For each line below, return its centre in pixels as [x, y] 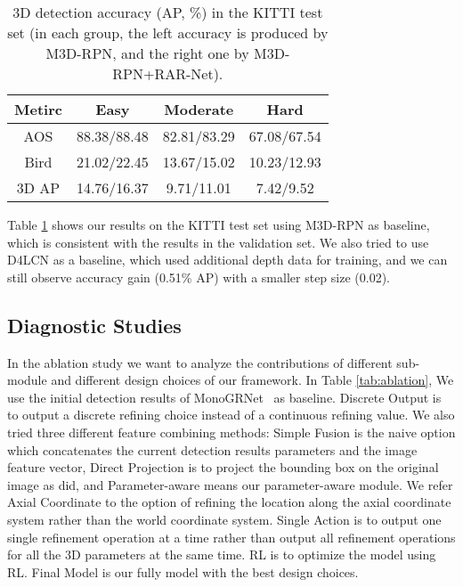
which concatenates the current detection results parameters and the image [212, 449]
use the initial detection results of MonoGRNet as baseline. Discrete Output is [224, 397]
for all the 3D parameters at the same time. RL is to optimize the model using [222, 554]
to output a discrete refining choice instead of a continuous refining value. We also [231, 415]
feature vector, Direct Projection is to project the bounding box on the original [223, 467]
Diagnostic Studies [94, 325]
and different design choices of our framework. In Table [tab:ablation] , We [252, 380]
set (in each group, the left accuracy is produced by [168, 33]
